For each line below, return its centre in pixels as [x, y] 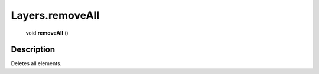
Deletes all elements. [36, 63]
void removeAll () [47, 33]
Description [33, 50]
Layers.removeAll [55, 15]
